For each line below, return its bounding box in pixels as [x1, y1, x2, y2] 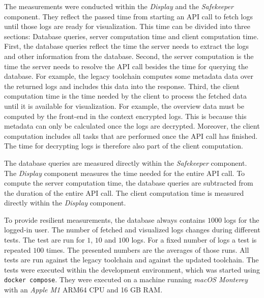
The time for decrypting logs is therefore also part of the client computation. [4, 140, 243, 151]
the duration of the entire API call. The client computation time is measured [4, 187, 244, 198]
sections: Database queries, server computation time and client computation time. [4, 31, 259, 41]
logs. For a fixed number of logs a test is [131, 234, 257, 245]
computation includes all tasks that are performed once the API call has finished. [4, 130, 258, 141]
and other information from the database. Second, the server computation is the [4, 50, 254, 61]
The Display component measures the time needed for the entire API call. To [4, 167, 245, 178]
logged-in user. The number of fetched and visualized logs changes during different [4, 224, 260, 235]
